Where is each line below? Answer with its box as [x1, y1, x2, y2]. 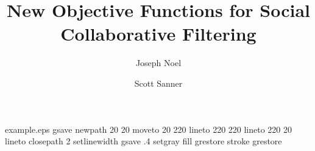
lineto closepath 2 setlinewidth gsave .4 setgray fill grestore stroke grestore [5, 135, 282, 147]
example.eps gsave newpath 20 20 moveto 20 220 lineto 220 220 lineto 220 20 [5, 122, 292, 135]
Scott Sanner [134, 76, 183, 89]
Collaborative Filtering [60, 21, 257, 46]
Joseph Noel [135, 56, 182, 69]
